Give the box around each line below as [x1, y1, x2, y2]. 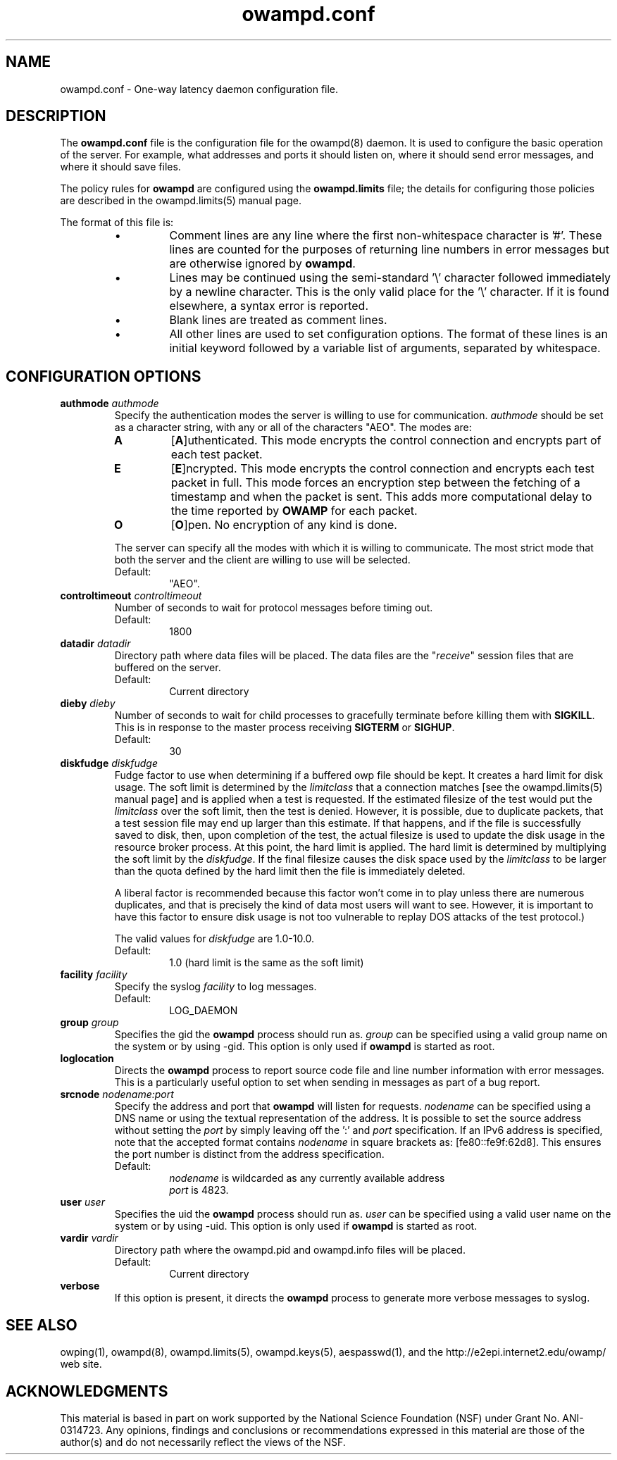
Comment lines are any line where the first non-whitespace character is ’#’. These [169, 228, 602, 243]
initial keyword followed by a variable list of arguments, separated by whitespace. [169, 341, 601, 356]
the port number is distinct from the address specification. [114, 1148, 385, 1161]
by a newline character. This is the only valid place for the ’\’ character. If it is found [169, 285, 609, 299]
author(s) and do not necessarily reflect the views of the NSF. [60, 1435, 346, 1448]
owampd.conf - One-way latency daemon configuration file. [60, 82, 339, 95]
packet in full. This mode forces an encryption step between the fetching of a [170, 475, 580, 490]
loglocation [60, 1052, 114, 1065]
